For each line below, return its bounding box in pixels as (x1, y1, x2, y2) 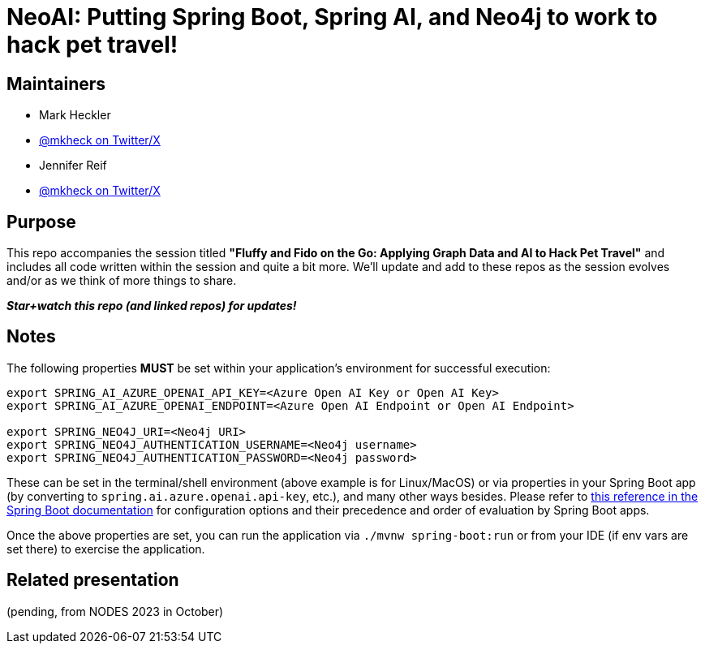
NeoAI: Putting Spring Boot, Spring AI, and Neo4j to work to (6, 3, 658, 31)
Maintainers (6, 73, 106, 94)
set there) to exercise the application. (6, 541, 205, 556)
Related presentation (6, 570, 179, 591)
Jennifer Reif (39, 158, 107, 173)
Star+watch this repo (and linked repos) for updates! (6, 299, 297, 313)
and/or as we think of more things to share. (6, 273, 237, 288)
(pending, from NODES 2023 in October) (6, 604, 224, 618)
